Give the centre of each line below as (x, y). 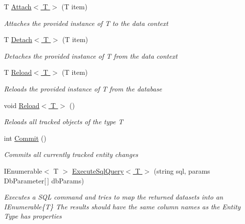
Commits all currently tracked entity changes (71, 154)
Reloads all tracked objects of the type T (64, 122)
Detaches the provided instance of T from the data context (91, 56)
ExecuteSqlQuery (98, 170)
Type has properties (33, 216)
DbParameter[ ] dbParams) (44, 180)
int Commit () (25, 138)
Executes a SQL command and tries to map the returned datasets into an (114, 197)
